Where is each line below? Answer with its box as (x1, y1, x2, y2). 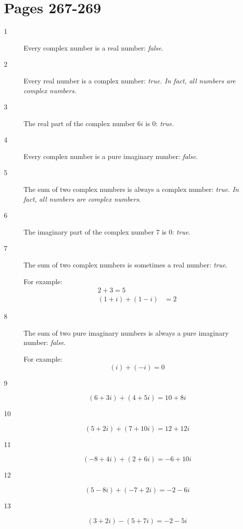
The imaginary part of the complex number (24, 226, 154, 237)
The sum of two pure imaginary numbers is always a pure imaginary (24, 327, 229, 338)
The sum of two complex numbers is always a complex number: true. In (24, 184, 239, 194)
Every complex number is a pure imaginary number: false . (24, 151, 198, 161)
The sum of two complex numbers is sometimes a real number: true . (24, 260, 228, 270)
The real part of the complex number (24, 118, 135, 128)
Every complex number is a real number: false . (24, 42, 164, 53)
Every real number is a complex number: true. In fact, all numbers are (24, 75, 236, 85)
